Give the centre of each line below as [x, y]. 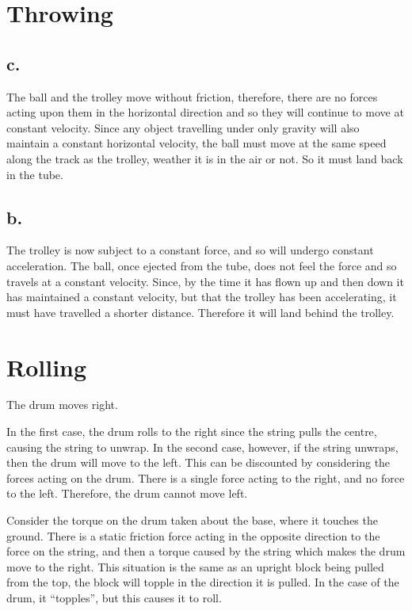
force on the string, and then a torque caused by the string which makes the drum [206, 551]
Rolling [47, 367]
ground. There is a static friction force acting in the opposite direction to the [193, 535]
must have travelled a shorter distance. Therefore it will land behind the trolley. [200, 312]
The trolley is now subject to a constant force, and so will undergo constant [190, 250]
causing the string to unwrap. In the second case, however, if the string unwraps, [202, 447]
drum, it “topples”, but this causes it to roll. [114, 597]
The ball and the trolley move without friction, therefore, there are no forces [192, 96]
